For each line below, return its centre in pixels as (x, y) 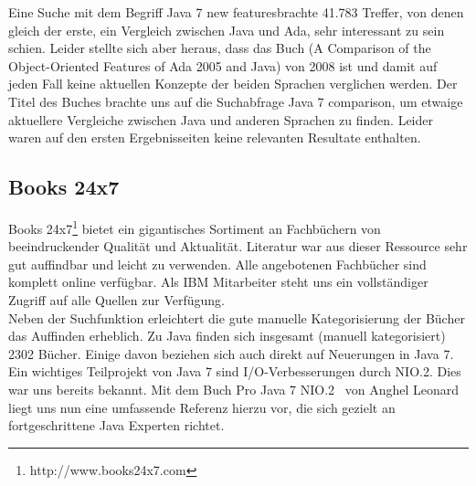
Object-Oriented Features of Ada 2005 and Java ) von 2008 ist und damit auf (223, 65)
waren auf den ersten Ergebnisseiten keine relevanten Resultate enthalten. (215, 137)
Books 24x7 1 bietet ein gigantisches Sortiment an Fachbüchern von (195, 227)
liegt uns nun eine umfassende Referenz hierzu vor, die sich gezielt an (202, 407)
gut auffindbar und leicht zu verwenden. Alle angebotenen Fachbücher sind (217, 264)
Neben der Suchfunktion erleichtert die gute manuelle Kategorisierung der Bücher (237, 317)
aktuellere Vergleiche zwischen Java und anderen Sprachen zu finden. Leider (221, 119)
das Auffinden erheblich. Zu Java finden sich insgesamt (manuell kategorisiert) (227, 336)
